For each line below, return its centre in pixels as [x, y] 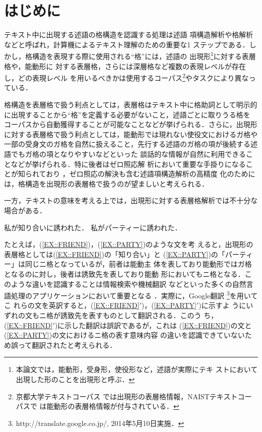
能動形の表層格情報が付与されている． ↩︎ [113, 406]
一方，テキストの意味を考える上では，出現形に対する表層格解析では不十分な [131, 200]
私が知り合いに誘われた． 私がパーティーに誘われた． [93, 227]
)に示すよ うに [222, 305]
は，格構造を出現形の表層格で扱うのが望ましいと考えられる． [106, 183]
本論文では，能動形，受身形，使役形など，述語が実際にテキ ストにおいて [137, 369]
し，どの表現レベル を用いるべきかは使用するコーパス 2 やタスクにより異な [126, 77]
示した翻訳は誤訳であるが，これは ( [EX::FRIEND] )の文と [158, 325]
